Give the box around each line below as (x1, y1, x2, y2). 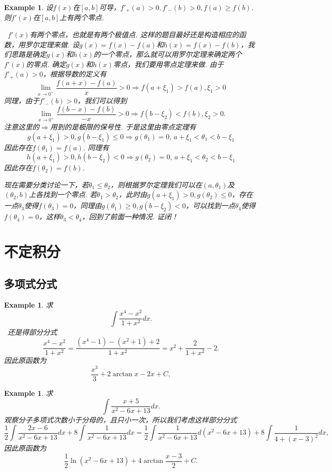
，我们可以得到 (77, 95, 127, 106)
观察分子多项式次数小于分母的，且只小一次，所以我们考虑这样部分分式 (4, 414, 237, 425)
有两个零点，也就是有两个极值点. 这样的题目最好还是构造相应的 (29, 29, 239, 40)
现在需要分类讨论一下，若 (4, 179, 89, 190)
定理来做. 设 (39, 39, 80, 49)
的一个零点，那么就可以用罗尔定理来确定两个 (93, 49, 242, 60)
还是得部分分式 (8, 326, 57, 337)
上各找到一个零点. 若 (28, 189, 97, 200)
